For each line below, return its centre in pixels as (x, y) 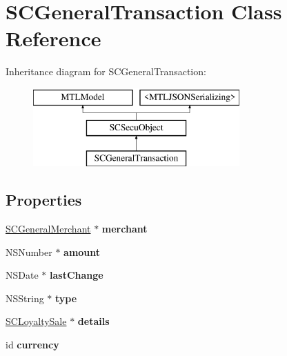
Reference (53, 38)
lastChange (76, 275)
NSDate (22, 275)
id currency (32, 345)
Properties (44, 200)
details (93, 321)
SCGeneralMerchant (48, 229)
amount (82, 251)
